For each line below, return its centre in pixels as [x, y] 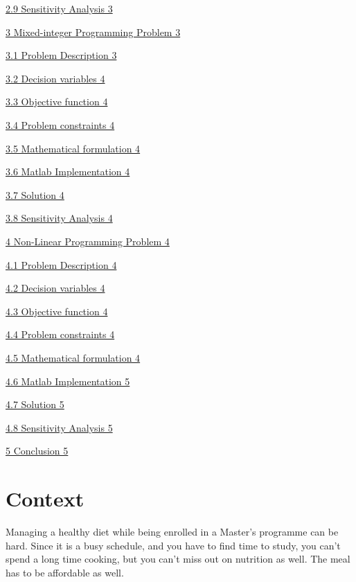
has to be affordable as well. [65, 572]
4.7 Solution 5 [35, 404]
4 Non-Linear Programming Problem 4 [88, 241]
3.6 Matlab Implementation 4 [68, 171]
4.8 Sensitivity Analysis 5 [59, 427]
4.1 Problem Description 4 [61, 264]
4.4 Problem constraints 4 [60, 334]
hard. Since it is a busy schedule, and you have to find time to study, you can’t [173, 545]
